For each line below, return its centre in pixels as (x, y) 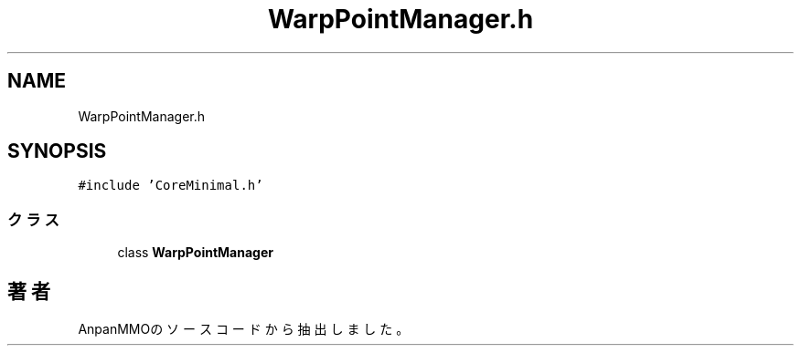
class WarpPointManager (195, 253)
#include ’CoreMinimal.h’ (171, 186)
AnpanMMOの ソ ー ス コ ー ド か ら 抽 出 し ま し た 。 (244, 329)
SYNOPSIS (57, 151)
